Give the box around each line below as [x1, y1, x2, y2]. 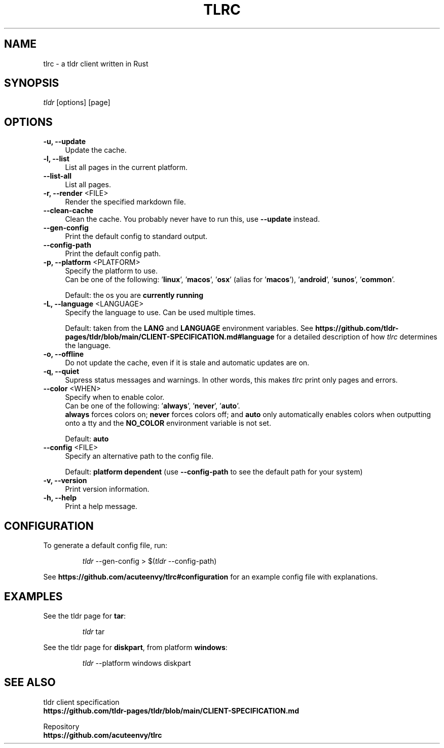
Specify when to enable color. [65, 393, 165, 402]
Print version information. [65, 485, 150, 494]
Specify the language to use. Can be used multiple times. [65, 308, 256, 317]
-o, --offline [43, 350, 84, 359]
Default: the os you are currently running [65, 291, 204, 300]
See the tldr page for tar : [43, 611, 126, 620]
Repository [43, 722, 80, 731]
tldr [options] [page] [43, 98, 110, 107]
